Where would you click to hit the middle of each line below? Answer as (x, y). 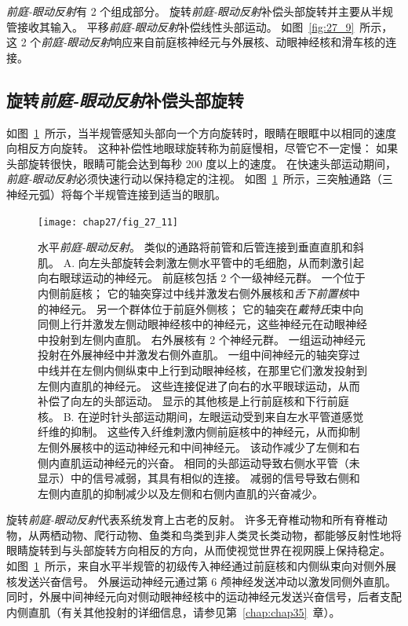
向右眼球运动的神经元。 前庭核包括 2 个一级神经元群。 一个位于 (202, 278)
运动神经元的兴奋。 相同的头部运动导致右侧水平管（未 (220, 462)
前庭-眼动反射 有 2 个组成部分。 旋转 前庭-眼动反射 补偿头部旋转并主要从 (189, 11)
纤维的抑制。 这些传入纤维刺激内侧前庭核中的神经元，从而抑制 (199, 432)
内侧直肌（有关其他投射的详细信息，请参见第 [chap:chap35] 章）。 (173, 611)
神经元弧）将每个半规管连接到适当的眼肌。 (116, 194)
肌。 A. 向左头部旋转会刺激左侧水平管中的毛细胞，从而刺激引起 (201, 262)
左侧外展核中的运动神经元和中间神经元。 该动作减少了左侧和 (193, 447)
